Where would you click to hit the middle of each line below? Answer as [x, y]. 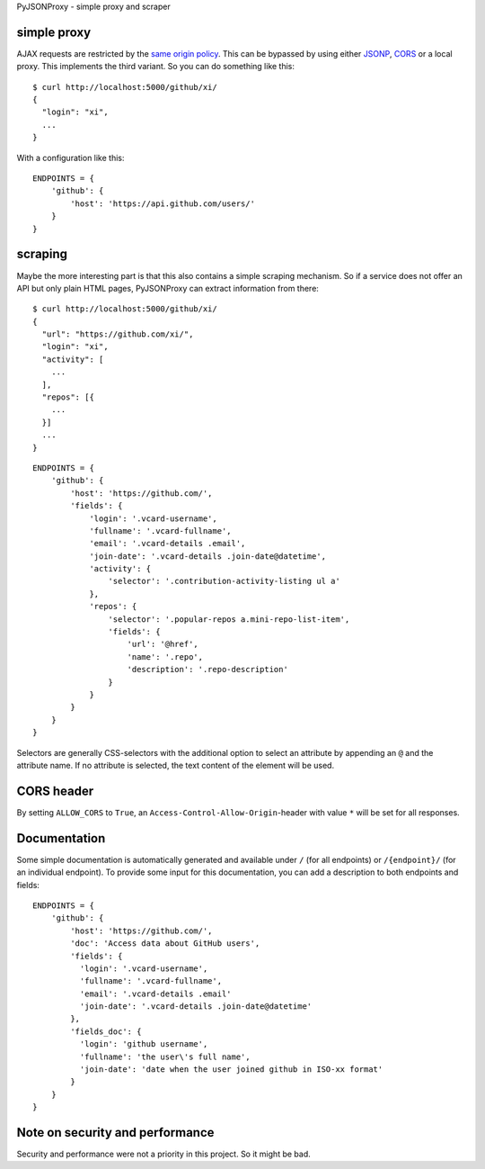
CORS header [55, 791]
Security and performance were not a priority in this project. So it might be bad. [163, 1154]
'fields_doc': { [106, 1031]
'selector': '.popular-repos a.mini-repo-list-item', [229, 619]
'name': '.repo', [165, 656]
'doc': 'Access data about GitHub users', [165, 944]
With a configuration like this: [71, 157]
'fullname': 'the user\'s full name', [165, 1057]
